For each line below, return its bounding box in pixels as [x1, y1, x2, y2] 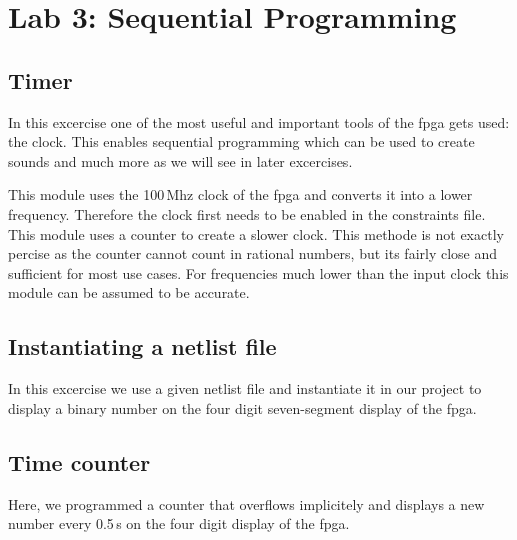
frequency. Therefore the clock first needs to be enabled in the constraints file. [8, 203, 486, 224]
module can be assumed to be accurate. [8, 282, 250, 303]
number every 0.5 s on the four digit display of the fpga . [8, 513, 350, 534]
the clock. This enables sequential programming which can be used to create [8, 131, 475, 152]
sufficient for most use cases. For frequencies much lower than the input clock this [8, 262, 509, 283]
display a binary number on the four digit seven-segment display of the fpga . [8, 397, 477, 418]
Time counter [8, 446, 151, 477]
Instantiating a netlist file [8, 331, 277, 362]
